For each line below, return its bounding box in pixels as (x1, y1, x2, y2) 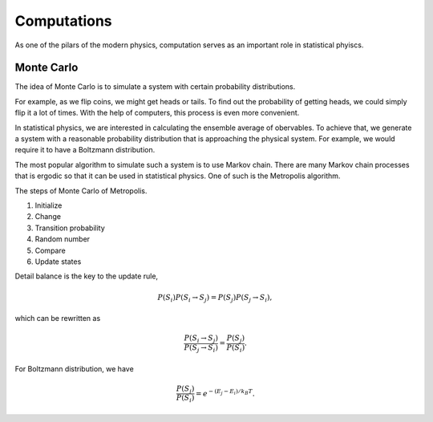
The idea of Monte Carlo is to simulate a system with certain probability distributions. (14, 82, 296, 91)
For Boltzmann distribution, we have (14, 363, 134, 373)
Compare (34, 245, 66, 255)
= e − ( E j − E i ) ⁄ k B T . (195, 388, 256, 398)
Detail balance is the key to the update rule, (14, 271, 159, 281)
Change (34, 212, 62, 221)
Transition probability (34, 223, 106, 233)
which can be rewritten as (14, 314, 101, 323)
